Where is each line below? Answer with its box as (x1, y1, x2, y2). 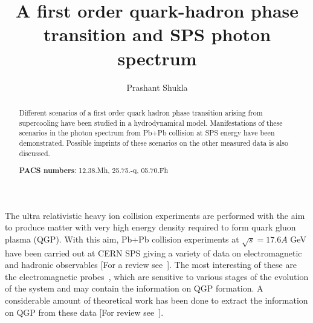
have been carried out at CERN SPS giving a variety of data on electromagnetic (5, 246, 302, 259)
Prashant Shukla (126, 80, 188, 93)
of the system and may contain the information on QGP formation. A (5, 282, 263, 295)
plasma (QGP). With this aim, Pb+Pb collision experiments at (5, 232, 239, 245)
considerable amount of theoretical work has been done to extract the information (5, 294, 308, 307)
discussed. (19, 148, 50, 158)
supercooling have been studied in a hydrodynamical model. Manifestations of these (19, 117, 283, 128)
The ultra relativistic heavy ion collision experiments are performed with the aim (5, 209, 305, 221)
